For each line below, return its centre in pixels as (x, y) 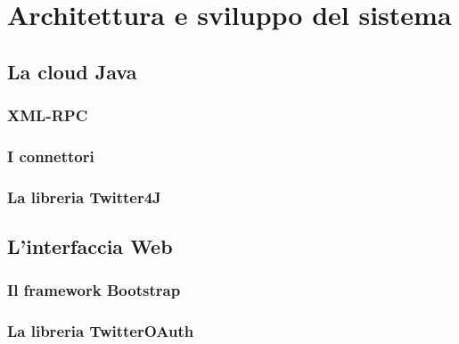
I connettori (51, 156)
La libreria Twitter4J (84, 197)
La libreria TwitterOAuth (101, 331)
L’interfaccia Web (90, 246)
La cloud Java (72, 71)
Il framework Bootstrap (94, 290)
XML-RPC (48, 115)
